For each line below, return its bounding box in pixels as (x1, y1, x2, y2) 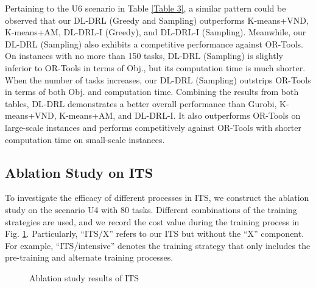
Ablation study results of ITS (29, 271, 139, 284)
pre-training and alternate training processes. (5, 251, 174, 264)
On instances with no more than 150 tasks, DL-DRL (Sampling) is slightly (5, 49, 283, 62)
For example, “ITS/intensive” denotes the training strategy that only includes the (5, 239, 311, 251)
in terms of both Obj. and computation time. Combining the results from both (5, 85, 299, 98)
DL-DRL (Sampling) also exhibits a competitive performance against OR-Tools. (5, 37, 303, 50)
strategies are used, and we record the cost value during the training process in (5, 215, 300, 228)
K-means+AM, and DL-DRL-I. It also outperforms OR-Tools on (59, 109, 301, 122)
